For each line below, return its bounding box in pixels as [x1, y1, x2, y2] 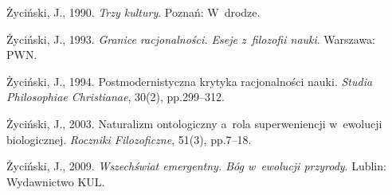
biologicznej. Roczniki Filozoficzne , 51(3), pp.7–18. [6, 131, 252, 147]
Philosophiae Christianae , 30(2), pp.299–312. [6, 88, 225, 105]
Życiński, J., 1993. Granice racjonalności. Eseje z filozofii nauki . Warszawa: [6, 30, 376, 47]
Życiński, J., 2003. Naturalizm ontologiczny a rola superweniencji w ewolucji [6, 115, 382, 131]
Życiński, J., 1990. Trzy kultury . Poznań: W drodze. [6, 4, 261, 20]
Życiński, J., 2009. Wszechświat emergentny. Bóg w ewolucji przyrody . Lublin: [6, 158, 386, 174]
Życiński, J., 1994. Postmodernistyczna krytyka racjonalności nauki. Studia [6, 72, 373, 89]
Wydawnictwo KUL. [6, 173, 105, 189]
